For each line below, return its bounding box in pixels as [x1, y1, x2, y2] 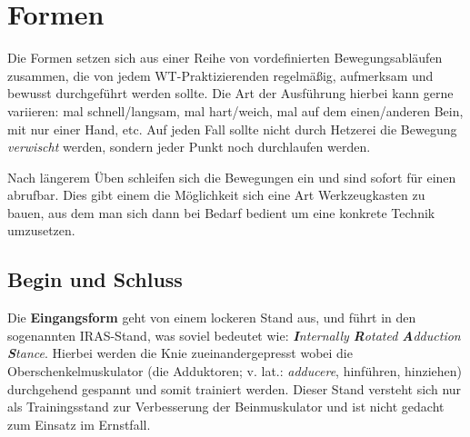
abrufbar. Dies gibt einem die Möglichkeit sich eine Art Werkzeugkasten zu [7, 185, 425, 204]
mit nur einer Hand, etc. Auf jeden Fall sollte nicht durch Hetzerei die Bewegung [7, 119, 457, 138]
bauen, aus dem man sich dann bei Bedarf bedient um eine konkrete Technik [7, 203, 435, 222]
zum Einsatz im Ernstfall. [7, 414, 151, 433]
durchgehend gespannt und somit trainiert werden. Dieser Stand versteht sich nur [7, 379, 462, 398]
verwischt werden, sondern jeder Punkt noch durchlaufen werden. [7, 137, 371, 156]
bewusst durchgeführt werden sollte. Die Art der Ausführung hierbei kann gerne [7, 84, 454, 103]
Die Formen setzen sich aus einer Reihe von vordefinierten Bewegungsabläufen [7, 48, 443, 67]
